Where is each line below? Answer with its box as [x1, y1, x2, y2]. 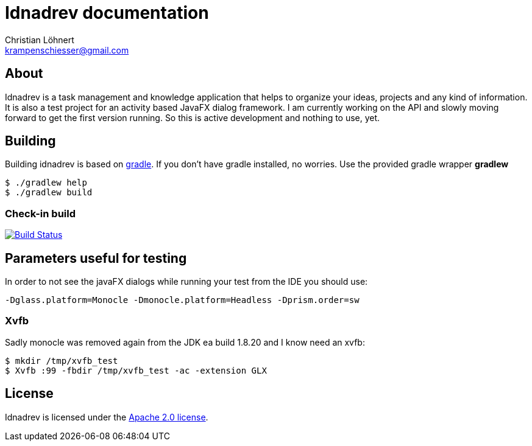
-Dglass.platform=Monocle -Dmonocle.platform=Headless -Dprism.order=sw [5, 295, 360, 305]
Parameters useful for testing [5, 250, 187, 266]
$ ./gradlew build [5, 187, 93, 198]
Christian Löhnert [5, 34, 74, 45]
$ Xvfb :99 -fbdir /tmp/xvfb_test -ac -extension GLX [5, 365, 267, 375]
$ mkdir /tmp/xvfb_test [5, 355, 118, 366]
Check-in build [5, 207, 76, 220]
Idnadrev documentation [5, 2, 209, 23]
